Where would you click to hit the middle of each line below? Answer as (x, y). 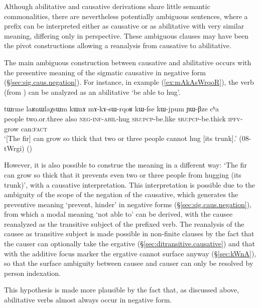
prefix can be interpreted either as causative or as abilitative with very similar (124, 26)
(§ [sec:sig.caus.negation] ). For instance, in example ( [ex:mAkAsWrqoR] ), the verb (129, 82)
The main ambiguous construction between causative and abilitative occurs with (128, 62)
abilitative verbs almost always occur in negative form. (88, 300)
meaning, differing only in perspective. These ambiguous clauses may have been (126, 35)
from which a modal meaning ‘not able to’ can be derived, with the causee (118, 214)
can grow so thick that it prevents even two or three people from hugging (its (123, 174)
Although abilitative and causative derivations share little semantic (107, 6)
